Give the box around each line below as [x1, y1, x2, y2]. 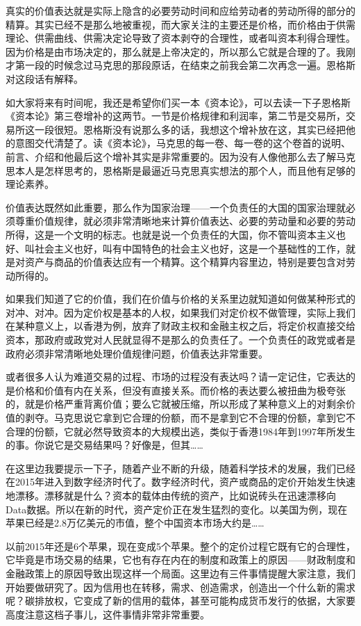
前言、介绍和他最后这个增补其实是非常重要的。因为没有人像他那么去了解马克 [6, 149, 355, 163]
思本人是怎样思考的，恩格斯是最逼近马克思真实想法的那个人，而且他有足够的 [6, 163, 355, 177]
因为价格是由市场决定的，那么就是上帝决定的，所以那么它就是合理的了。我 [6, 44, 346, 58]
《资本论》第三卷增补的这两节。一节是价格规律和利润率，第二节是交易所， [6, 109, 346, 123]
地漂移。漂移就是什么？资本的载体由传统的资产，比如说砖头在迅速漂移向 [6, 488, 336, 502]
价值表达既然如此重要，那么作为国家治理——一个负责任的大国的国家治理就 [6, 200, 346, 214]
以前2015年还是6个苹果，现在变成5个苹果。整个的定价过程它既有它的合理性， [6, 538, 355, 553]
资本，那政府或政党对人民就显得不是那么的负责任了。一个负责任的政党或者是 [6, 332, 355, 347]
